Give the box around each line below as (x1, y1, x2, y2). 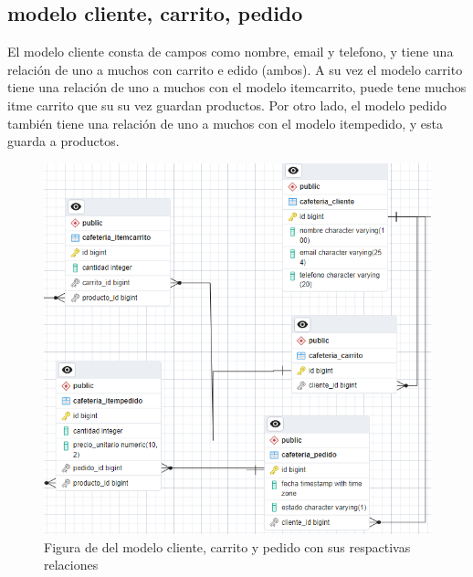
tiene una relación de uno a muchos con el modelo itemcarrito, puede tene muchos (7, 78, 467, 97)
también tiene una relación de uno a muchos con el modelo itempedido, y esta (7, 113, 443, 132)
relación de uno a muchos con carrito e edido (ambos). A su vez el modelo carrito (7, 59, 463, 79)
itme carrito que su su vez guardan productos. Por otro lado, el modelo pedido (7, 95, 447, 114)
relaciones (44, 555, 99, 574)
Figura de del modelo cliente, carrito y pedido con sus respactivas (44, 537, 411, 556)
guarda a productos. (7, 131, 120, 151)
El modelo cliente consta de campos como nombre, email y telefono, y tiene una (7, 42, 454, 61)
